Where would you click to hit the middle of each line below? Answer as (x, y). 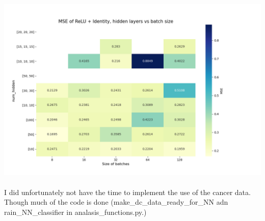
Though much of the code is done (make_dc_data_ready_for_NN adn (116, 202)
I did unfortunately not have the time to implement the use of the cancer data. (127, 192)
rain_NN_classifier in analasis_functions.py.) (75, 212)
